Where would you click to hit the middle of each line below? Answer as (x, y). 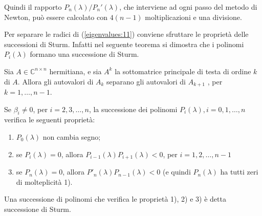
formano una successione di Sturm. (84, 54)
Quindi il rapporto (33, 7)
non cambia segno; (72, 137)
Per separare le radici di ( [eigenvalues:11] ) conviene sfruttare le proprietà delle (126, 34)
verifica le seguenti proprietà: (50, 120)
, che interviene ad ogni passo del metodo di (188, 7)
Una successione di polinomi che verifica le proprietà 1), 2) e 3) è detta (115, 199)
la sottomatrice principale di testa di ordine (183, 71)
